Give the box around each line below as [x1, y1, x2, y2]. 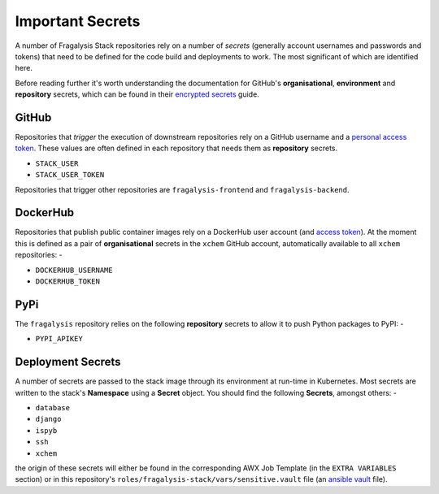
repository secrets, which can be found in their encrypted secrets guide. [15, 89, 259, 99]
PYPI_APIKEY [35, 334, 83, 344]
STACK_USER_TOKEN [35, 171, 105, 180]
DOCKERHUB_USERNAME [35, 265, 113, 275]
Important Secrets [15, 12, 141, 30]
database [35, 403, 71, 413]
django [35, 414, 62, 424]
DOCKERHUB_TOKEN [35, 277, 101, 286]
